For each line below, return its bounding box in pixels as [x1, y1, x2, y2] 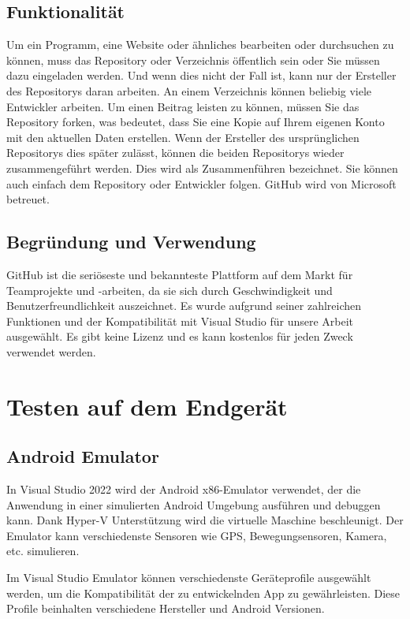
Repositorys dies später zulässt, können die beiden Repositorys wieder [6, 144, 345, 161]
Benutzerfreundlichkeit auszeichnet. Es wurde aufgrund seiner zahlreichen [6, 297, 362, 314]
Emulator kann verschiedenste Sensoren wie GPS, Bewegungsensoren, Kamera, [6, 527, 387, 543]
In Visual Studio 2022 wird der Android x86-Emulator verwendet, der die [6, 481, 361, 498]
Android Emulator [6, 444, 159, 468]
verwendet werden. [6, 343, 96, 360]
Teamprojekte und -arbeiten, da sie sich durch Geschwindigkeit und [6, 282, 333, 298]
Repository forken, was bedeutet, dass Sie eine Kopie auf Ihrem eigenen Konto [6, 114, 385, 130]
